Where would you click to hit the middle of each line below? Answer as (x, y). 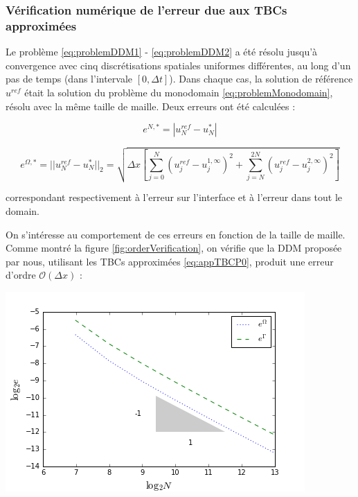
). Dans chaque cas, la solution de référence (261, 79)
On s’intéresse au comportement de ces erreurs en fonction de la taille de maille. (176, 234)
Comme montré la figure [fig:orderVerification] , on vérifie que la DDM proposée (174, 248)
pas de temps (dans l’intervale (69, 79)
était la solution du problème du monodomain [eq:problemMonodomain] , (179, 92)
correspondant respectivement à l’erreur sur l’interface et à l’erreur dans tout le (174, 197)
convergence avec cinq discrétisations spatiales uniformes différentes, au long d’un (178, 65)
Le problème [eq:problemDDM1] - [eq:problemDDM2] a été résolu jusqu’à (162, 52)
